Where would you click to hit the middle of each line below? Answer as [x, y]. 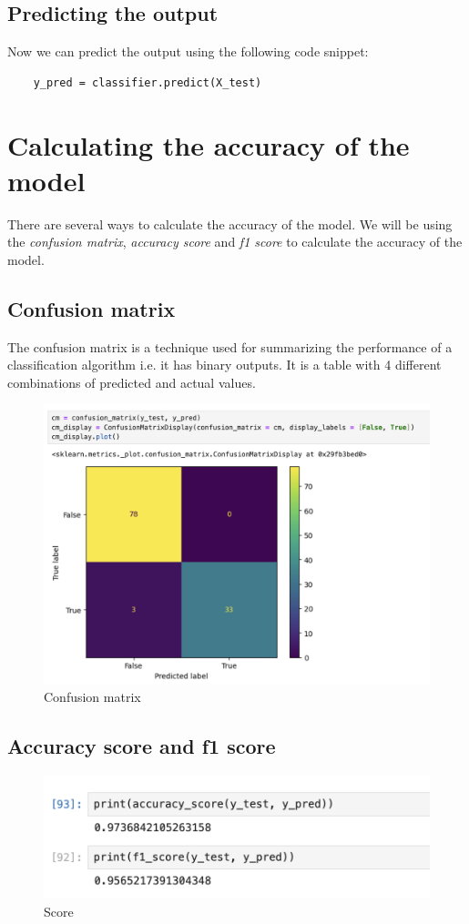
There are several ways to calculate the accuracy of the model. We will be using [230, 223]
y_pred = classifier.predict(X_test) [148, 82]
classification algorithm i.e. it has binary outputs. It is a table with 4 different [224, 365]
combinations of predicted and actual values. [132, 382]
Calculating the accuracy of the [209, 144]
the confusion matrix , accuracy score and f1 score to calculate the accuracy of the [235, 242]
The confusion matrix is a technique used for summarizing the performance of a [230, 346]
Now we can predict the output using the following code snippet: [188, 51]
